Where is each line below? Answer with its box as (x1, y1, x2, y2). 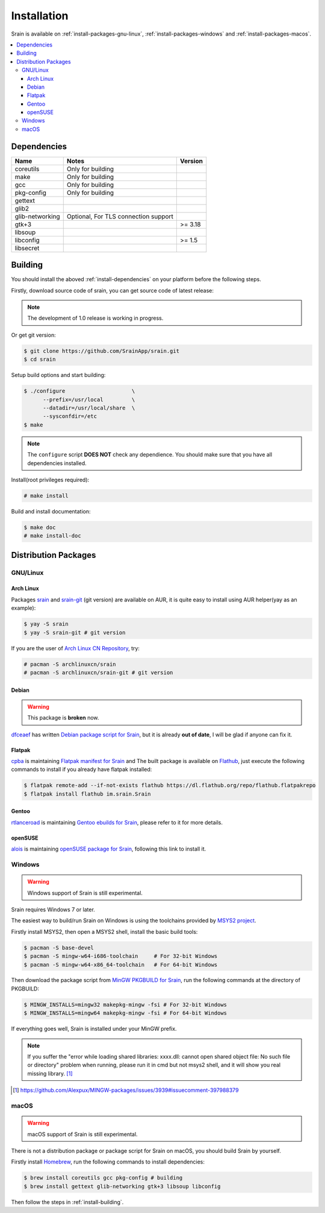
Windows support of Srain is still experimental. (27, 889, 143, 896)
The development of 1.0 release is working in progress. (27, 314, 164, 322)
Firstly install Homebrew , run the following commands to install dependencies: (11, 1158, 205, 1165)
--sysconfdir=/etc (43, 413, 97, 420)
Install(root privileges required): (11, 476, 90, 483)
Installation (11, 9, 69, 22)
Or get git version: (11, 331, 57, 338)
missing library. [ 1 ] (27, 1069, 73, 1077)
